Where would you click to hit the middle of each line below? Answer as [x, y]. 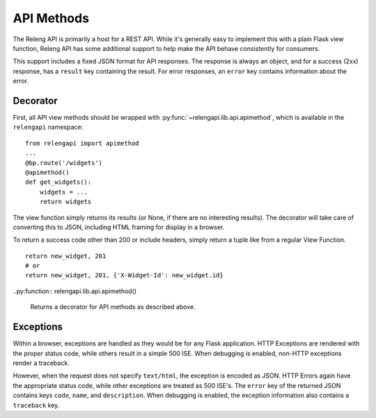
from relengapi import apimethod [82, 143]
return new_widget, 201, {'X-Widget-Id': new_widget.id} [125, 276]
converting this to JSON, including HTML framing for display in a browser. [119, 227]
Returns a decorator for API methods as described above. [113, 307]
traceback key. [36, 405]
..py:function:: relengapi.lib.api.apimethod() [75, 291]
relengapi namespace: [48, 127]
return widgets [65, 202]
